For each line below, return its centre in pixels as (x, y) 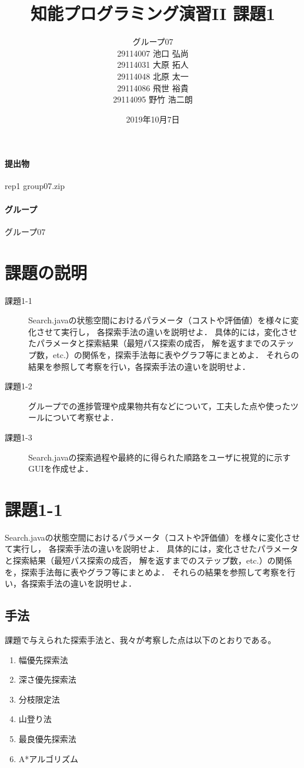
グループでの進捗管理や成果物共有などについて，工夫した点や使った (159, 405)
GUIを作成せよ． (61, 469)
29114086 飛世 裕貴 (153, 87)
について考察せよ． (81, 417)
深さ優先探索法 (47, 679)
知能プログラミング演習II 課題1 (153, 13)
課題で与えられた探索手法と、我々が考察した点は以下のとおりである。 (141, 640)
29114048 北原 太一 (153, 76)
